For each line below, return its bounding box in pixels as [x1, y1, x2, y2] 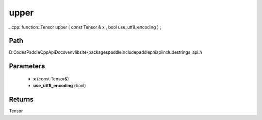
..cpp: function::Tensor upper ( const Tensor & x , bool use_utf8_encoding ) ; [9, 24, 162, 30]
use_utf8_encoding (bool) [33, 83, 86, 89]
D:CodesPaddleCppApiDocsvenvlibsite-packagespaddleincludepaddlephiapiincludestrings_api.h [9, 49, 202, 55]
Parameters [9, 62, 45, 70]
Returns [9, 95, 34, 104]
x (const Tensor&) [33, 75, 69, 82]
